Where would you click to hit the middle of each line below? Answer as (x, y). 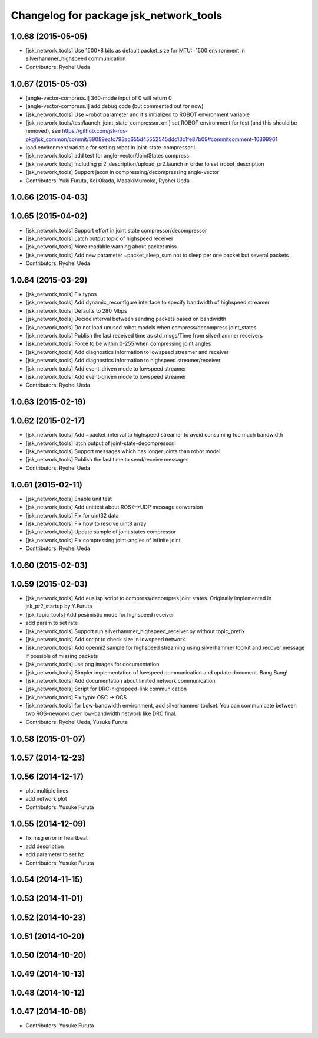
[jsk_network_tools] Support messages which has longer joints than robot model (123, 451)
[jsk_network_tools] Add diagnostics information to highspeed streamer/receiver (123, 361)
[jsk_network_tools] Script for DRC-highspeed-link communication (106, 689)
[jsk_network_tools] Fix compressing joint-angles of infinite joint (103, 540)
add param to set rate (52, 623)
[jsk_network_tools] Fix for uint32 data (72, 515)
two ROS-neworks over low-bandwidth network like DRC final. (101, 713)
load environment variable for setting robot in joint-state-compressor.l (110, 148)
